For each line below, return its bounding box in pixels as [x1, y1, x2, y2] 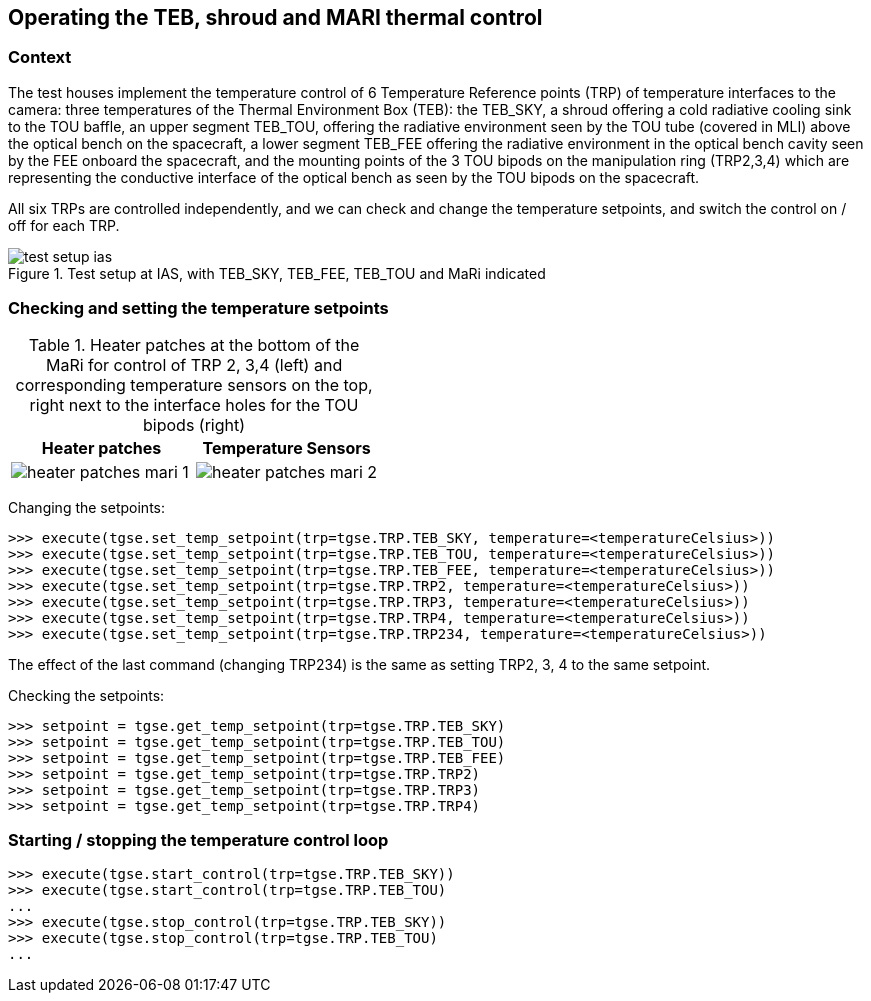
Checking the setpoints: [8, 686, 165, 704]
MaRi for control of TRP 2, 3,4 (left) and [45, 354, 343, 375]
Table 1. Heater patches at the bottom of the [28, 334, 360, 355]
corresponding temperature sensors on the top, [15, 374, 373, 395]
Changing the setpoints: [8, 498, 165, 516]
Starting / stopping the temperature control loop [8, 829, 389, 850]
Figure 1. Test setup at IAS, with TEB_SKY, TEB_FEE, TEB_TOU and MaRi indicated [8, 264, 546, 282]
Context [8, 47, 72, 68]
